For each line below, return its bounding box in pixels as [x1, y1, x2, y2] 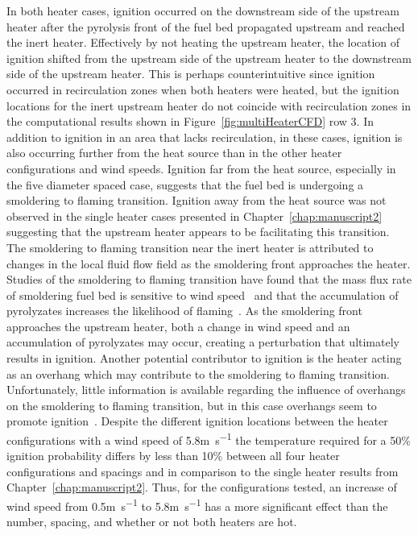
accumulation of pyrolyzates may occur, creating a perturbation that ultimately [6, 334, 399, 350]
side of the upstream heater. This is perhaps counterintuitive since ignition [6, 65, 375, 82]
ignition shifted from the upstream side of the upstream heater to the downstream [6, 49, 412, 66]
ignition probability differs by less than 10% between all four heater [6, 447, 340, 464]
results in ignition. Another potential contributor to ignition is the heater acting [6, 350, 402, 367]
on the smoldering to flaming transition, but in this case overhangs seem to [6, 396, 377, 413]
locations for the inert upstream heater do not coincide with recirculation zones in [6, 97, 412, 114]
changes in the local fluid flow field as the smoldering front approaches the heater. [6, 255, 411, 272]
